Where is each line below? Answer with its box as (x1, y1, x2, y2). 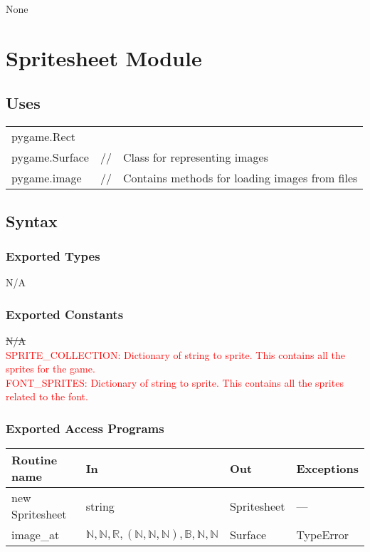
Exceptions (296, 459, 359, 477)
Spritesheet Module (6, 43, 202, 72)
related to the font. (6, 389, 88, 404)
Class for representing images (122, 149, 268, 166)
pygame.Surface (11, 149, 89, 166)
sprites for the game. (6, 361, 95, 376)
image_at (11, 526, 60, 543)
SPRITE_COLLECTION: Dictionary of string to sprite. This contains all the (6, 347, 346, 362)
